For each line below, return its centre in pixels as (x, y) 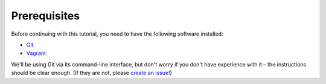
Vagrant (36, 53)
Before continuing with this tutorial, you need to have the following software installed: (117, 34)
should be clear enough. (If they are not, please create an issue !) (91, 73)
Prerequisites (46, 16)
